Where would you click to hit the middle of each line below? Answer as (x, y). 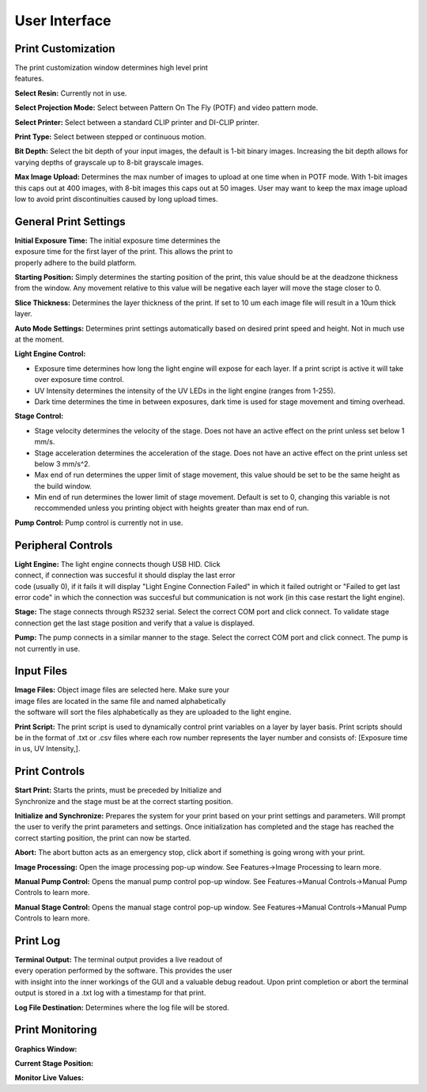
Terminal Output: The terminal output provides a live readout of (119, 960)
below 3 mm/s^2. (62, 463)
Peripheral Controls (64, 545)
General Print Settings (70, 221)
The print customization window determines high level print (111, 68)
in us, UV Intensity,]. (47, 749)
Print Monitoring (56, 1030)
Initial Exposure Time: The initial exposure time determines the (117, 240)
